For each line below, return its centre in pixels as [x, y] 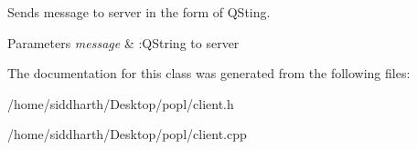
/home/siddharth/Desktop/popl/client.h [121, 103]
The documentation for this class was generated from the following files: [209, 73]
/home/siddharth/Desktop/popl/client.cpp [127, 134]
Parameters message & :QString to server [123, 42]
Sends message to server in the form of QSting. [139, 12]
